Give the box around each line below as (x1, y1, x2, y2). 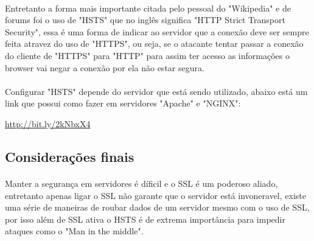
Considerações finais (5, 147, 134, 166)
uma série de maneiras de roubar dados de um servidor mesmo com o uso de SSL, (5, 201, 310, 214)
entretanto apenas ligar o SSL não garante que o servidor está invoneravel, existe (5, 189, 306, 201)
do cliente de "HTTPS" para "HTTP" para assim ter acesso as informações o (5, 49, 290, 61)
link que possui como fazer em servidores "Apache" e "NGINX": (5, 97, 241, 110)
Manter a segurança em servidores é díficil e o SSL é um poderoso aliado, (5, 176, 278, 189)
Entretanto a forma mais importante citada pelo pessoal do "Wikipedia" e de (5, 1, 291, 14)
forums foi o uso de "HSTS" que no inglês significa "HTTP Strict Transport (5, 13, 285, 26)
